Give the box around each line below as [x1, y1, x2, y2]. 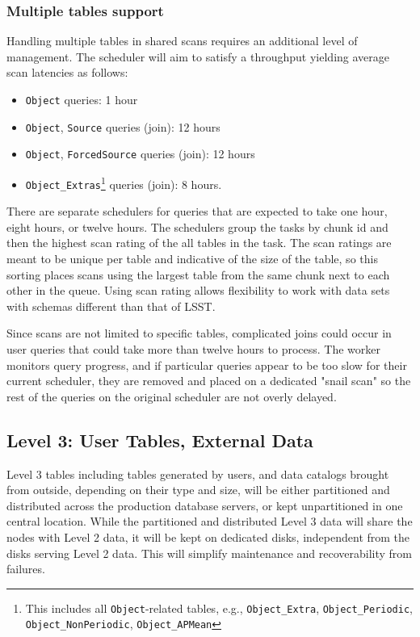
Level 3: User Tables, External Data [6, 427, 313, 452]
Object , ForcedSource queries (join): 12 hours [25, 145, 255, 162]
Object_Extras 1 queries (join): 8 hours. [25, 173, 222, 192]
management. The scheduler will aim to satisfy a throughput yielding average [6, 48, 390, 65]
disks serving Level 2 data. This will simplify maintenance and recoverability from [6, 544, 413, 561]
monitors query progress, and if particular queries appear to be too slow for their [6, 356, 407, 373]
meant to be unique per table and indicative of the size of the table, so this [6, 250, 378, 267]
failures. [6, 560, 45, 577]
